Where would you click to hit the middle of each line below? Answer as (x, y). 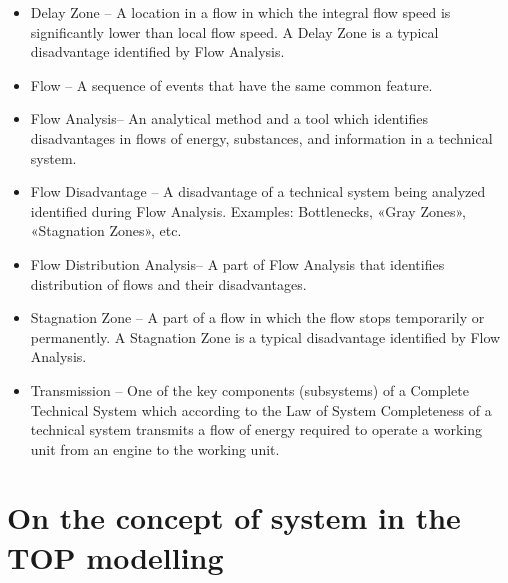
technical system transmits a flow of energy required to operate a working (256, 429)
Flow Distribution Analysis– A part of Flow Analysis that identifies (237, 263)
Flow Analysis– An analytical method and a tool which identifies (229, 118)
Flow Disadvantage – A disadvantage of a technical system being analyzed (258, 191)
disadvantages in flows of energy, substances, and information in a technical (261, 137)
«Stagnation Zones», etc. (106, 230)
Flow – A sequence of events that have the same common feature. (231, 84)
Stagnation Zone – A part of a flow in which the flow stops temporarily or (257, 317)
